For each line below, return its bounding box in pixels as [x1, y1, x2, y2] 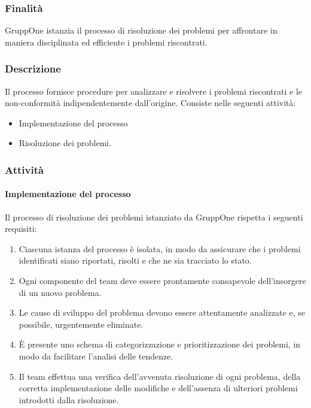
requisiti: [5, 222, 37, 235]
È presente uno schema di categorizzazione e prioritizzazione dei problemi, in [19, 338, 301, 350]
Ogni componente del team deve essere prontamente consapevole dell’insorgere [19, 274, 306, 287]
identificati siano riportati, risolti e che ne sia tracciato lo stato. [19, 254, 252, 267]
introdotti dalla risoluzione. [19, 393, 119, 406]
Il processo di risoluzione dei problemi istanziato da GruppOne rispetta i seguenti [5, 210, 303, 223]
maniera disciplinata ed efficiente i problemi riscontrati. [5, 35, 208, 48]
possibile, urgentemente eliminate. [19, 318, 144, 330]
